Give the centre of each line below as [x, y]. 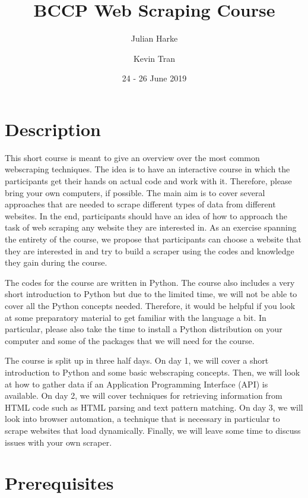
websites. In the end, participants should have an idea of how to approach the [146, 215]
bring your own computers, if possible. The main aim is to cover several [135, 192]
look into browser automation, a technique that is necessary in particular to [142, 419]
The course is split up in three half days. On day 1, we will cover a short [137, 360]
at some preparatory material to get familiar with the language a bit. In [136, 317]
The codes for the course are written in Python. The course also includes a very [150, 282]
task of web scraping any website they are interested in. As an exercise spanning [151, 227]
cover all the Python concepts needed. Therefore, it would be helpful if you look [150, 305]
